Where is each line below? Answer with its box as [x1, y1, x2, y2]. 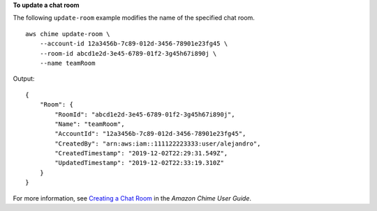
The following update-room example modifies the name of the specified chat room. [13, 14, 255, 22]
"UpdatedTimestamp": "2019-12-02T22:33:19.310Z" [54, 159, 225, 167]
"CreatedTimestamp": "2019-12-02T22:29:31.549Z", [54, 150, 228, 157]
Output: [13, 75, 35, 83]
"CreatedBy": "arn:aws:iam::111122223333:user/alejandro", [54, 139, 261, 148]
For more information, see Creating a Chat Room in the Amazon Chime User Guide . [13, 194, 251, 202]
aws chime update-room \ [25, 30, 110, 38]
